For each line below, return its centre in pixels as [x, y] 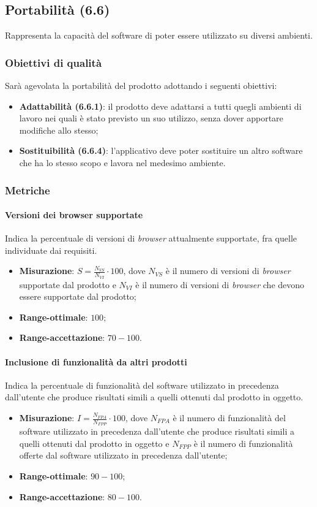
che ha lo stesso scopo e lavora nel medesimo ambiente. [122, 162]
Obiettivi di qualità [54, 62]
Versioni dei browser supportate [74, 215]
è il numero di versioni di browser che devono [220, 284]
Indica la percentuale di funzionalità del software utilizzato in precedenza [142, 385]
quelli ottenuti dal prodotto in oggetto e [94, 443]
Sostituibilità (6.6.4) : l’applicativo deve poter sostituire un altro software [161, 151]
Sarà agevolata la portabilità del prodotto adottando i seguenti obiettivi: [141, 86]
